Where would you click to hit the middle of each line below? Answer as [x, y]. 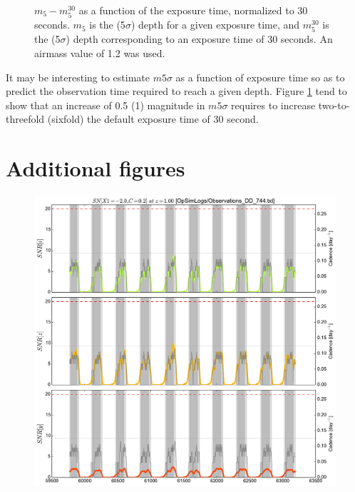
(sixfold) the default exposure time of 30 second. [153, 119]
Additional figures [96, 168]
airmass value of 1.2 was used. [100, 52]
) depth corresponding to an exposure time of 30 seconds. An [199, 39]
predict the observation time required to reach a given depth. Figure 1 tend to [176, 91]
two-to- [334, 105]
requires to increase [273, 105]
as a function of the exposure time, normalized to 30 [193, 10]
